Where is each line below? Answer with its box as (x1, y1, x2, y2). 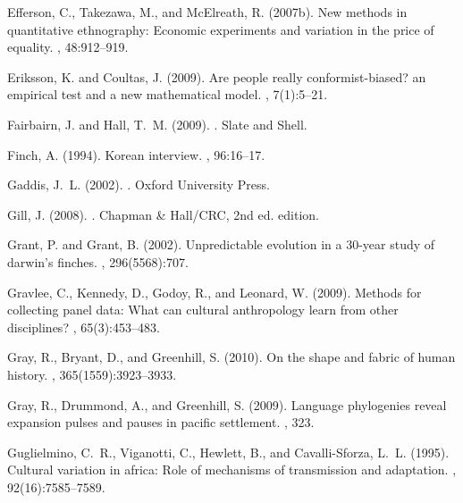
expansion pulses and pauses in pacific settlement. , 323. (7, 413, 315, 432)
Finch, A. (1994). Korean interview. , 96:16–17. (7, 145, 265, 163)
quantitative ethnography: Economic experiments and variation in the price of (7, 20, 434, 38)
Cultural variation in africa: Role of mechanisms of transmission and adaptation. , (7, 460, 457, 479)
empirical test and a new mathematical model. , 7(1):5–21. (7, 85, 328, 104)
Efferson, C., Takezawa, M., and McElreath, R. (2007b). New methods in (7, 3, 408, 21)
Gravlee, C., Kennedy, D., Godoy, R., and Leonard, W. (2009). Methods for (7, 282, 422, 301)
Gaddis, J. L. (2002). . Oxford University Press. (7, 175, 270, 194)
